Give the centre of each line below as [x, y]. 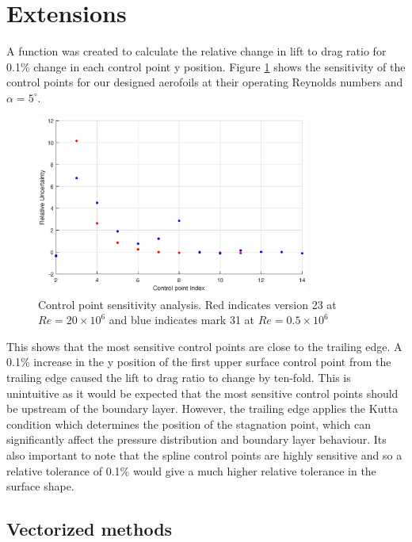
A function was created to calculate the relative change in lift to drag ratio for [196, 51]
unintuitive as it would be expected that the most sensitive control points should [202, 393]
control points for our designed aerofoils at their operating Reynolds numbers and [205, 82]
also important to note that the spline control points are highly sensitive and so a [204, 455]
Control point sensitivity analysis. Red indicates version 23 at [187, 304]
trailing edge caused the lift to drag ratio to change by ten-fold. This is [179, 378]
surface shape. [40, 486]
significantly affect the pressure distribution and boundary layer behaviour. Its [196, 439]
